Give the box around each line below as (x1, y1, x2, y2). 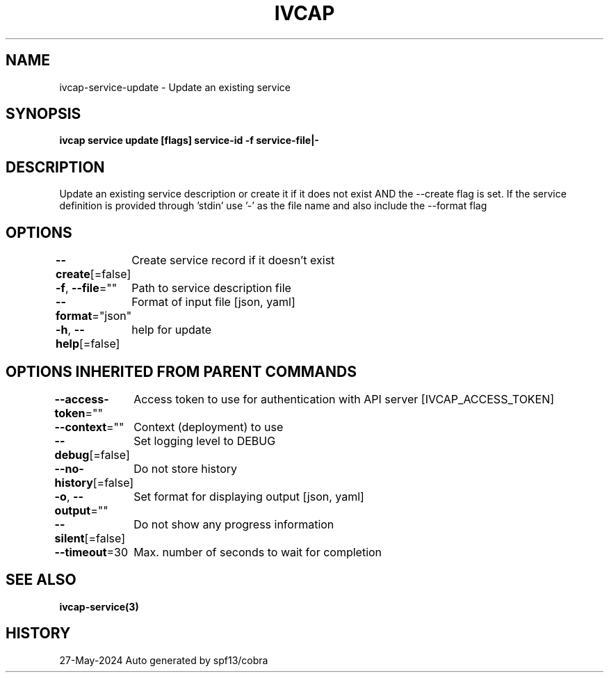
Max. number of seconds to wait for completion (133, 544, 382, 559)
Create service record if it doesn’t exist (131, 253, 335, 268)
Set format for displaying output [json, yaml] (133, 489, 364, 503)
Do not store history (133, 461, 237, 476)
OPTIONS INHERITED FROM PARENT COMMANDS (6, 362, 357, 380)
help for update (131, 323, 212, 337)
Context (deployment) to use (133, 419, 284, 434)
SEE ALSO (6, 571, 76, 589)
